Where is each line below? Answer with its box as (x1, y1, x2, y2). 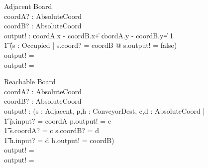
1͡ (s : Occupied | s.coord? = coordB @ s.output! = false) (4, 40, 177, 50)
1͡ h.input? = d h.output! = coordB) (4, 135, 114, 145)
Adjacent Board (4, 1, 52, 11)
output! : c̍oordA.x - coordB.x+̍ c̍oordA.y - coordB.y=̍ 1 (4, 30, 173, 40)
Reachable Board (4, 76, 56, 87)
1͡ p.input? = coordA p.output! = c (4, 115, 111, 126)
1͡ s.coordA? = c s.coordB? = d (4, 125, 99, 136)
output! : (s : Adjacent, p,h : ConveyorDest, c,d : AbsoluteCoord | (4, 105, 205, 116)
